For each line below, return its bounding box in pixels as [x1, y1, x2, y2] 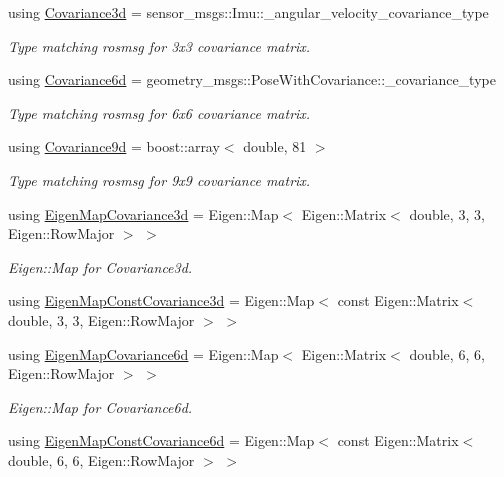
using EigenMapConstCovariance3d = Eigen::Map [8, 290, 315, 311]
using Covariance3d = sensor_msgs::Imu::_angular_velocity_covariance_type [8, 2, 489, 22]
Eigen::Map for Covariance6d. [8, 396, 193, 417]
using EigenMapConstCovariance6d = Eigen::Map [8, 430, 315, 451]
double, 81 [243, 136, 307, 157]
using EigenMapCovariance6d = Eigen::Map [8, 343, 279, 364]
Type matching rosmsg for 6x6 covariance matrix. [8, 102, 311, 123]
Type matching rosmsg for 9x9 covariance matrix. [8, 169, 311, 190]
